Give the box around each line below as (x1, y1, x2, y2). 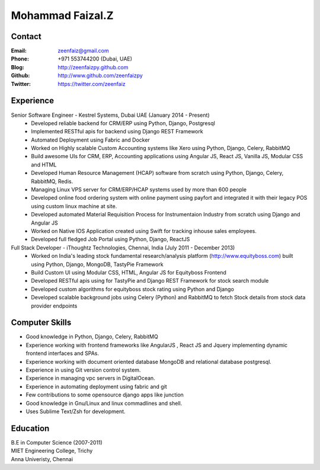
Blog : (11, 63, 25, 71)
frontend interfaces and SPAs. (25, 350, 99, 357)
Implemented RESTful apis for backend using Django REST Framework (31, 128, 204, 135)
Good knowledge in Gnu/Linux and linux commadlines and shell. (25, 399, 183, 407)
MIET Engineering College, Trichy (11, 447, 93, 455)
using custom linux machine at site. (31, 202, 117, 210)
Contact (11, 31, 41, 41)
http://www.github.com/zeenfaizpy (57, 72, 143, 79)
